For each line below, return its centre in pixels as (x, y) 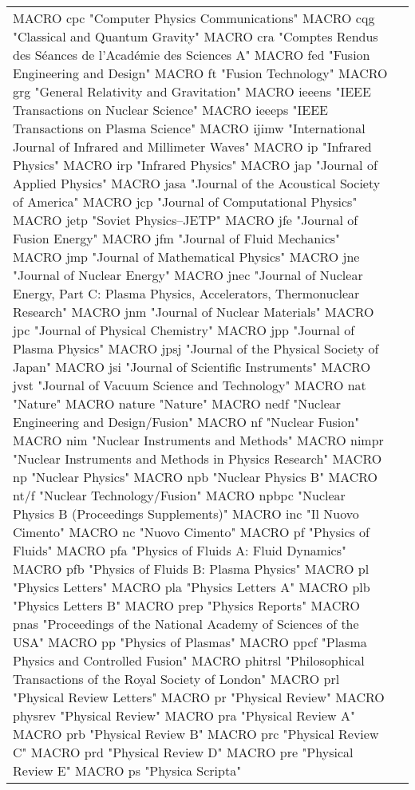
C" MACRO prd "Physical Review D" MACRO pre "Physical (183, 752)
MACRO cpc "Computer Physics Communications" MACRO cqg (194, 18)
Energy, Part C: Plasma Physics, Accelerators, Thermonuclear (186, 293)
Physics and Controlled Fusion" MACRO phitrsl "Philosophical (189, 660)
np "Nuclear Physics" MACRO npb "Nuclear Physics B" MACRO (196, 477)
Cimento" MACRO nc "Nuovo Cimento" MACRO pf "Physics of (192, 532)
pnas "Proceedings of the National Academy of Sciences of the (186, 624)
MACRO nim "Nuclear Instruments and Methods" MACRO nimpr (198, 440)
